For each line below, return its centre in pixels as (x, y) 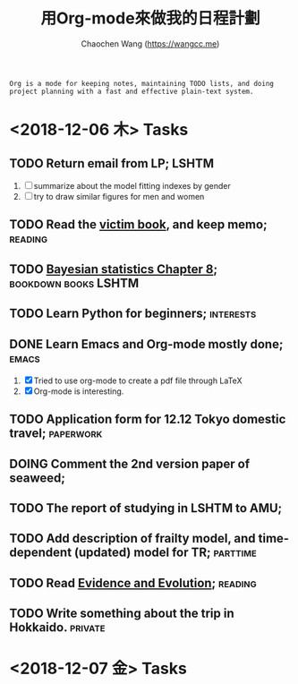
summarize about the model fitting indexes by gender (132, 185)
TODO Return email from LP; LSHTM (112, 163)
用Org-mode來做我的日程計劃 (150, 18)
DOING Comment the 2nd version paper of (130, 463)
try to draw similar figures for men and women (119, 196)
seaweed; (37, 478)
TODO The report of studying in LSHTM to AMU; (146, 508)
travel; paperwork (56, 434)
